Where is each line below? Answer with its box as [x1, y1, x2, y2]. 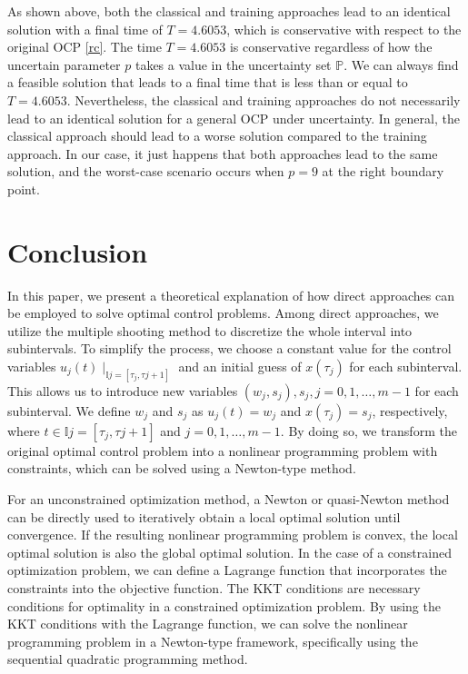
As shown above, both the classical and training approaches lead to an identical [7, 2, 451, 20]
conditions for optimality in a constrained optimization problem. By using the [7, 596, 441, 615]
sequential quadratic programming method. [7, 649, 248, 669]
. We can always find [344, 55, 459, 74]
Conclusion [7, 233, 148, 270]
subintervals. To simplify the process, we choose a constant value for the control [7, 339, 452, 358]
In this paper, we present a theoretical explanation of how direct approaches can [7, 285, 454, 304]
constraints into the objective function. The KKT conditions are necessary [7, 579, 421, 598]
